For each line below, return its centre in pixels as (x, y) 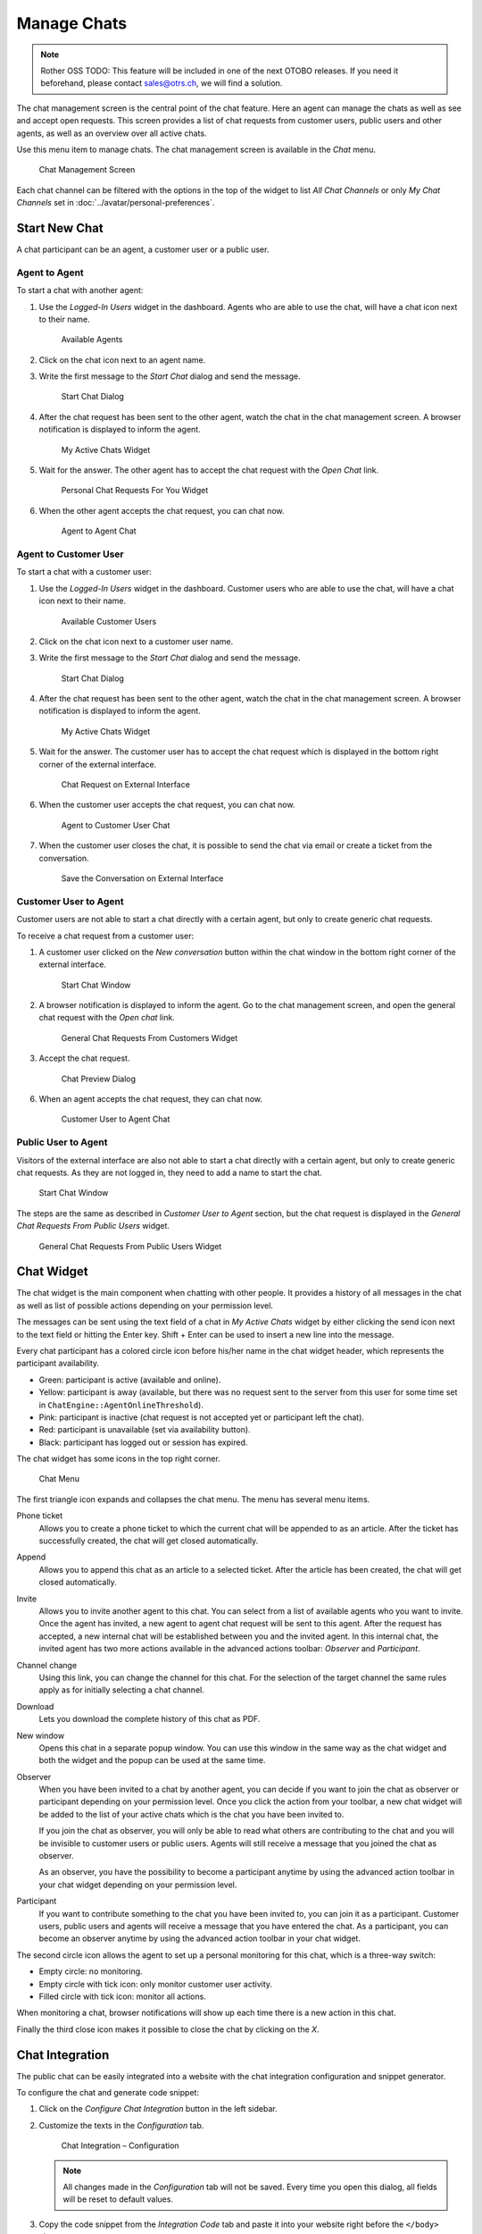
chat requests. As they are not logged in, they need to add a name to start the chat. (170, 1172)
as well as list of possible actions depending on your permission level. (145, 1306)
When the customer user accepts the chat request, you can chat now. (167, 805)
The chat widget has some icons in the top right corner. (118, 1459)
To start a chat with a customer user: (84, 572)
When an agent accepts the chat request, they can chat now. (151, 1099)
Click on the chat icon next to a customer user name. (136, 641)
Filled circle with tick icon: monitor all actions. (123, 1996)
